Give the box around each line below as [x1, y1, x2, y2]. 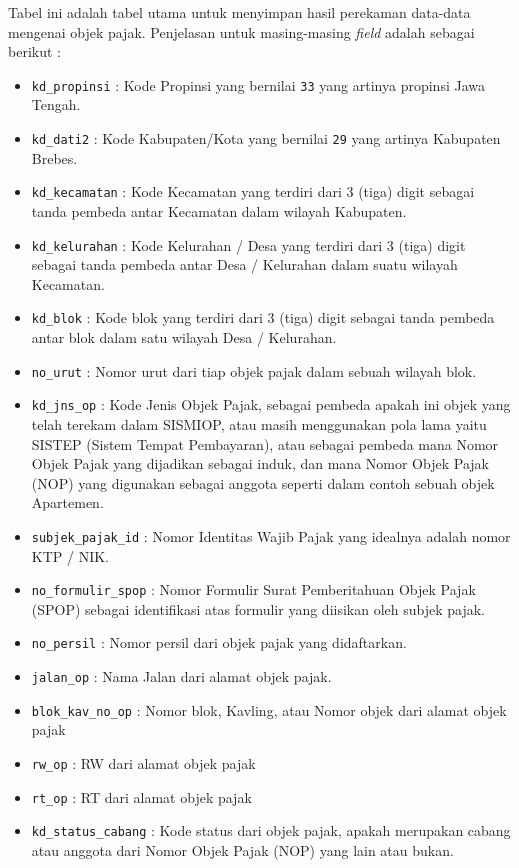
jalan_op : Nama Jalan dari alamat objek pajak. [31, 666, 332, 687]
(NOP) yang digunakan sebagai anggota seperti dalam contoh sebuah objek [31, 472, 495, 493]
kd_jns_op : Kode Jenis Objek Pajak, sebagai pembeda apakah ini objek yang [31, 394, 511, 415]
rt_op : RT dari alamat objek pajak [31, 786, 252, 807]
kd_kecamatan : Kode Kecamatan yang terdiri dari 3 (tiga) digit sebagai [31, 181, 475, 202]
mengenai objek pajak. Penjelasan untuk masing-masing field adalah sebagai [8, 21, 475, 42]
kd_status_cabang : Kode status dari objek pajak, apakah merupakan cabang [31, 820, 511, 841]
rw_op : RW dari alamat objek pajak [31, 752, 256, 773]
